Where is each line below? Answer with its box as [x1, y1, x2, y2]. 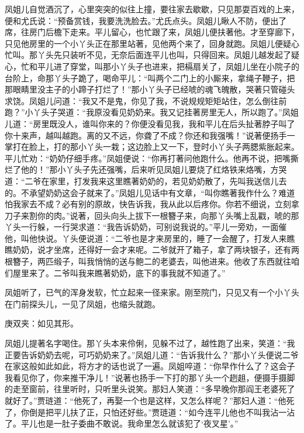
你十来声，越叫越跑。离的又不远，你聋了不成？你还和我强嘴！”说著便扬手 [5, 129, 287, 141]
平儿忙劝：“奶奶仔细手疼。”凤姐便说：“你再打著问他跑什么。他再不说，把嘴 [5, 152, 291, 164]
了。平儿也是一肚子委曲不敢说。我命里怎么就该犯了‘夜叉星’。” [5, 417, 239, 429]
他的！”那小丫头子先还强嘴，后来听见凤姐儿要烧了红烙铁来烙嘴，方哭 [20, 163, 287, 176]
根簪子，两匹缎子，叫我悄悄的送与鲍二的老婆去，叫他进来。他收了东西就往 [5, 255, 291, 267]
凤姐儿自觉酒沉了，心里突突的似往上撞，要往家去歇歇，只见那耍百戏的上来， [5, 3, 299, 15]
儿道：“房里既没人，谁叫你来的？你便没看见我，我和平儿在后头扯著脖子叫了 [5, 117, 295, 129]
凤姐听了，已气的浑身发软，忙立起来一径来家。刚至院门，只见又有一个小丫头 [5, 286, 299, 298]
